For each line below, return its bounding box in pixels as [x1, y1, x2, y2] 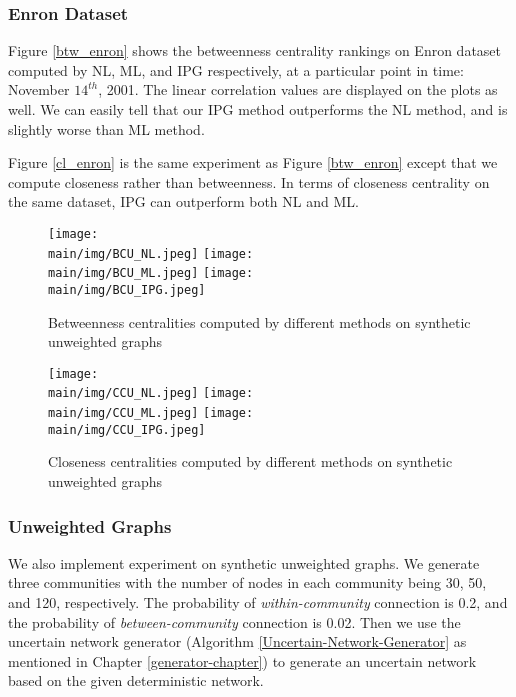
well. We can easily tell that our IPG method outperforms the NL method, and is [8, 99, 508, 119]
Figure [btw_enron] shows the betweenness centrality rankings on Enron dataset [8, 40, 502, 61]
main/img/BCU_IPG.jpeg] [48, 282, 206, 297]
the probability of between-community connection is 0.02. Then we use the [8, 611, 461, 632]
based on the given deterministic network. [8, 670, 264, 691]
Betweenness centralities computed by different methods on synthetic [48, 311, 471, 332]
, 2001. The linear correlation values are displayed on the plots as [98, 79, 498, 100]
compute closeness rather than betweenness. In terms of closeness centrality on [8, 171, 490, 192]
